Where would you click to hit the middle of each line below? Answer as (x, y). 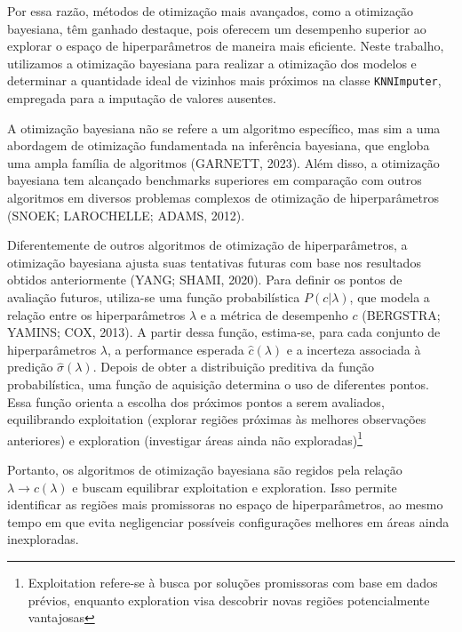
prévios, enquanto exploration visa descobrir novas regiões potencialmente (229, 600)
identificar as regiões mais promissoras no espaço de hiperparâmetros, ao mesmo (225, 504)
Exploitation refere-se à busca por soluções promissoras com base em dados (233, 582)
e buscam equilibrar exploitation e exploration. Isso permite (235, 487)
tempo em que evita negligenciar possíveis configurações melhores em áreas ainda (228, 521)
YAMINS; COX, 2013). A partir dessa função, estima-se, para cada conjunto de (224, 332)
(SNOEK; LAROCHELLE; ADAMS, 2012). (126, 215)
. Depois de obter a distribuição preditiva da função (233, 367)
